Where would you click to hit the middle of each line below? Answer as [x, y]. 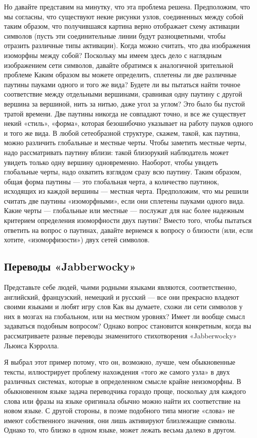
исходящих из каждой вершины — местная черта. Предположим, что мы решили [126, 191]
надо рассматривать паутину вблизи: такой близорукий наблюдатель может [116, 152]
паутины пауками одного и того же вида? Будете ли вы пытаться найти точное [122, 84]
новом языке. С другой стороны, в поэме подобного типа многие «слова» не [119, 411]
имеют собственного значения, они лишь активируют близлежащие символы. [120, 420]
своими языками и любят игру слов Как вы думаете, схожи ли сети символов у [123, 306]
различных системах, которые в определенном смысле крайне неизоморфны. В [123, 381]
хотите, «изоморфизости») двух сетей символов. [77, 240]
